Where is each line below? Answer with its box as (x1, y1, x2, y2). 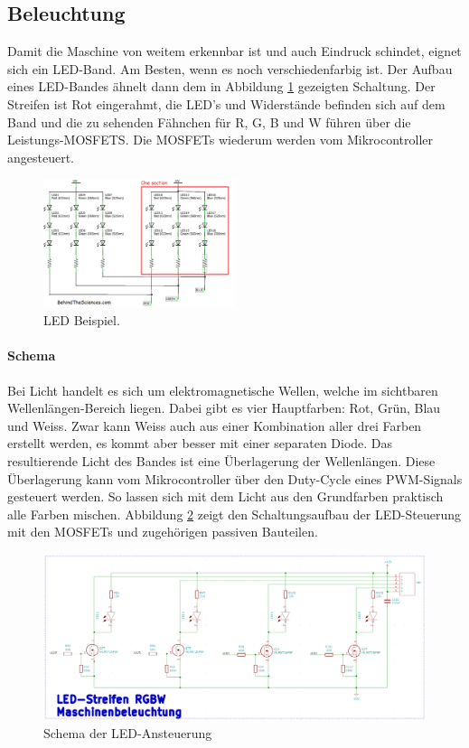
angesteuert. (7, 147, 75, 166)
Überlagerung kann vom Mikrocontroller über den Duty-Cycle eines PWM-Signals (7, 469, 463, 488)
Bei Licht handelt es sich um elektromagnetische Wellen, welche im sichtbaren (7, 380, 438, 399)
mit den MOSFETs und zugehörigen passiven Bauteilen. (7, 522, 318, 541)
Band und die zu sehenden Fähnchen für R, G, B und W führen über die (7, 112, 411, 131)
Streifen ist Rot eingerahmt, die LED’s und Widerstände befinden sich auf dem (7, 94, 446, 113)
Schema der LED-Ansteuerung (43, 723, 212, 742)
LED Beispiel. (43, 311, 120, 330)
